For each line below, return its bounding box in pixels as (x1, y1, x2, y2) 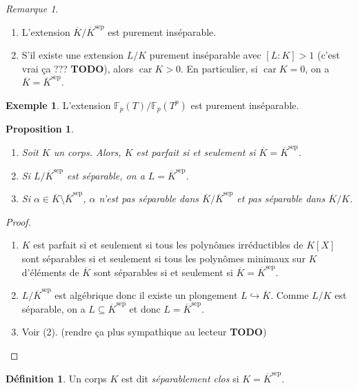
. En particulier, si (180, 61, 258, 75)
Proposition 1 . (6, 121, 74, 136)
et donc (129, 301, 161, 315)
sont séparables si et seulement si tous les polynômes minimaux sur (21, 251, 306, 265)
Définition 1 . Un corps (6, 371, 107, 385)
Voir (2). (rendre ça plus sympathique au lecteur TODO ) (21, 324, 267, 339)
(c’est (317, 48, 340, 62)
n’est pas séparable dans (99, 191, 199, 206)
